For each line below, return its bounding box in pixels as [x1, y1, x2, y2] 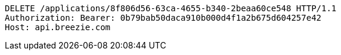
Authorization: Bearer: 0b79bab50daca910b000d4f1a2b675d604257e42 [5, 13, 322, 22]
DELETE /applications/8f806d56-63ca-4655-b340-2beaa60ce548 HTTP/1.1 [5, 4, 337, 13]
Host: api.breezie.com [5, 22, 111, 32]
